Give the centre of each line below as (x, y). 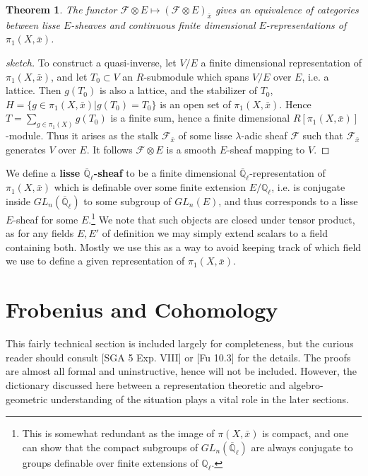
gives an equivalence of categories (287, 9)
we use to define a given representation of (95, 261)
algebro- (306, 384)
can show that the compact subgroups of (110, 447)
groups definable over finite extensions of (110, 462)
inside (18, 201)
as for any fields (40, 233)
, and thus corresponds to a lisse (288, 201)
